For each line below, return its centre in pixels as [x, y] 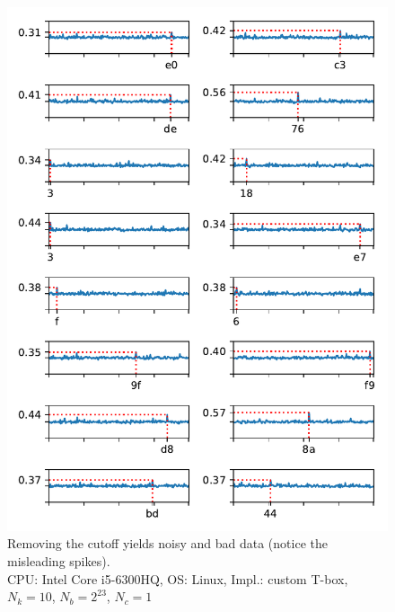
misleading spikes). [59, 560]
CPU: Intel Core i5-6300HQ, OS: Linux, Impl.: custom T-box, [178, 578]
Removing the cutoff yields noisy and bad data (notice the [167, 543]
